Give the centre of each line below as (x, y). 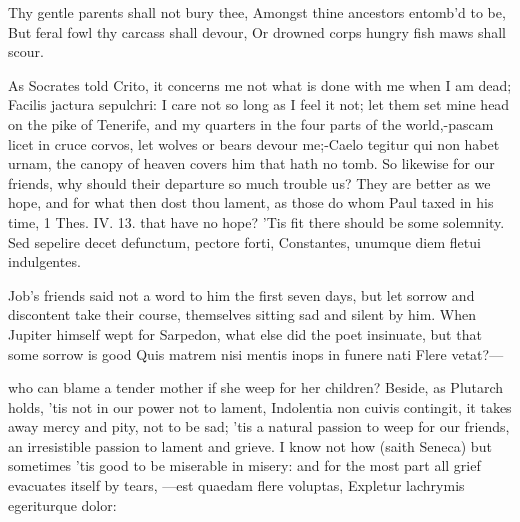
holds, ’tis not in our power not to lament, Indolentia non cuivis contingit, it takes (260, 406)
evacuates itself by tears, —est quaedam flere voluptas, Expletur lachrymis (236, 485)
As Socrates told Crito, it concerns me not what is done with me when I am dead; (260, 84)
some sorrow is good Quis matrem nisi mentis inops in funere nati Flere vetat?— (256, 353)
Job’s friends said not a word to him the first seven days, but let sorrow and (241, 294)
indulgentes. (44, 261)
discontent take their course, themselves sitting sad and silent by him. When (242, 314)
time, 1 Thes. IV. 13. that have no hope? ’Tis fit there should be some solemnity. (256, 221)
